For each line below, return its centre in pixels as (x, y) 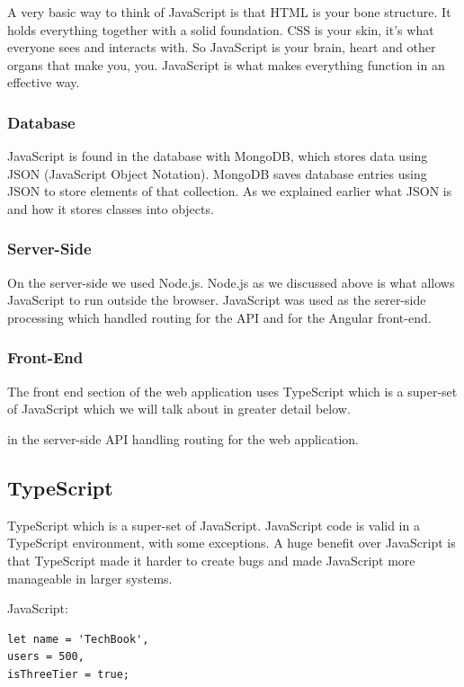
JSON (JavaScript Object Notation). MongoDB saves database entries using (217, 173)
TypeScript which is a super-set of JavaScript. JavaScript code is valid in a (214, 525)
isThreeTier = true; (69, 674)
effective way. (44, 82)
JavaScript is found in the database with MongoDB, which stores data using (218, 156)
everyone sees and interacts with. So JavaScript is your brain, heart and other (222, 47)
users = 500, (46, 657)
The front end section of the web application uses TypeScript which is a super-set (232, 391)
